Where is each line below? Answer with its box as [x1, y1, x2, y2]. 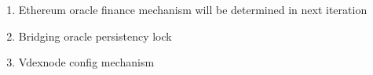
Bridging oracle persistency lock [18, 27, 172, 44]
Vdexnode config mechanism [18, 54, 155, 70]
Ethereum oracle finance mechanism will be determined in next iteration [18, 2, 368, 17]
